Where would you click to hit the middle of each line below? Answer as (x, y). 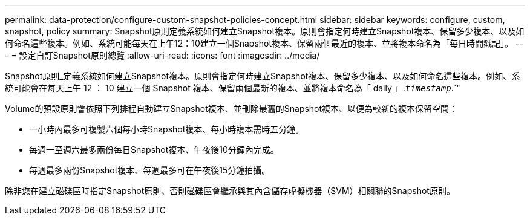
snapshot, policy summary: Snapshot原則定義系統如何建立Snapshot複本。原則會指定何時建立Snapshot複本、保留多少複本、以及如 (265, 31)
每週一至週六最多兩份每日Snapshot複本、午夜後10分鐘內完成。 (154, 150)
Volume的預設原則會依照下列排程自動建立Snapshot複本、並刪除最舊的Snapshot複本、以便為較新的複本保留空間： (231, 108)
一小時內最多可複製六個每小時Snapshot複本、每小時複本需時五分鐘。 (167, 129)
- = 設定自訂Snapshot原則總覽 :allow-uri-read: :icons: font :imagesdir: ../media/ (162, 55)
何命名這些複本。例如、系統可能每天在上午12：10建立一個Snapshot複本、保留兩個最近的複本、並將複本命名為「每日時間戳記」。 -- (264, 43)
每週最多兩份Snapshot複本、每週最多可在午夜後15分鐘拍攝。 (150, 170)
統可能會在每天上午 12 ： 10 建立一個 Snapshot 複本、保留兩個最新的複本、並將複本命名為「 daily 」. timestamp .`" (233, 88)
